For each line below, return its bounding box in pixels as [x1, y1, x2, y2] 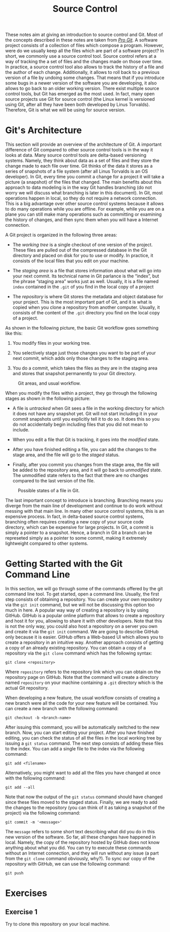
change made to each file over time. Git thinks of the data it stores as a [5, 163, 153, 169]
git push [5, 871, 24, 876]
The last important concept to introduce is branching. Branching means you [5, 497, 163, 504]
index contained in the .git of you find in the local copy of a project [12, 284, 154, 290]
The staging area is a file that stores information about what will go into [12, 268, 161, 274]
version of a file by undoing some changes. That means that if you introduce [5, 74, 164, 81]
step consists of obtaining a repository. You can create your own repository [5, 596, 162, 602]
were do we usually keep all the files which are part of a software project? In [5, 48, 164, 54]
